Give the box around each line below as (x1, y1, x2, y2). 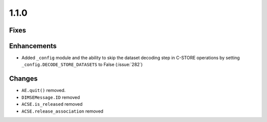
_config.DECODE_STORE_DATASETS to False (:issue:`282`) (21, 61, 143, 67)
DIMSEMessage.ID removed (21, 94, 80, 100)
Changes (9, 74, 38, 83)
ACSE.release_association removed (21, 108, 104, 114)
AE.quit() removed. (21, 88, 66, 93)
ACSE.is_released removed (21, 101, 83, 107)
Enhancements (9, 42, 57, 50)
